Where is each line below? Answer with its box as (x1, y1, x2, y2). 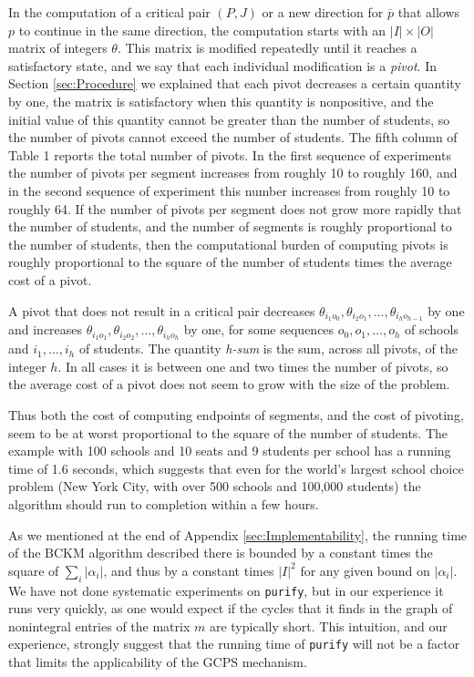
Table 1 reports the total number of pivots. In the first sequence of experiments (8, 145, 451, 164)
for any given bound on (300, 560, 430, 580)
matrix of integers (8, 38, 108, 57)
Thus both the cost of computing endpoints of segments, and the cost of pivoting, (8, 405, 464, 424)
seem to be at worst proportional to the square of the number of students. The (8, 423, 448, 442)
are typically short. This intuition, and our (209, 616, 448, 635)
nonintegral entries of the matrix (8, 616, 191, 635)
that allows (397, 3, 460, 21)
